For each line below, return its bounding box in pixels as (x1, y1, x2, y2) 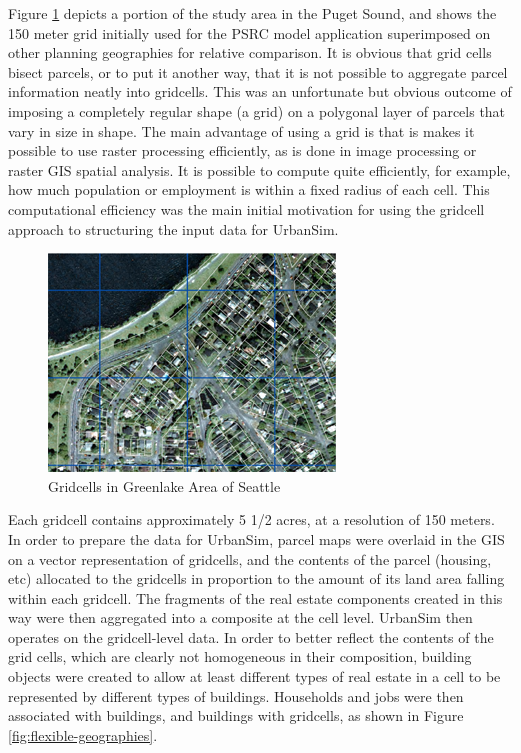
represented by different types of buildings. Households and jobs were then (8, 685, 464, 706)
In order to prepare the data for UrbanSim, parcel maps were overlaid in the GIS (8, 528, 505, 549)
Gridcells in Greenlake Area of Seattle (48, 475, 281, 496)
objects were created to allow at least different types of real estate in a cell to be (8, 666, 501, 687)
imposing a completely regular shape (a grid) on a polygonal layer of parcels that (8, 100, 506, 121)
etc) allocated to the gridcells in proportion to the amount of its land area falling (8, 568, 505, 589)
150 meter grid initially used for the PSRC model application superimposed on (8, 22, 491, 43)
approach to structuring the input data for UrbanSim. (8, 218, 339, 239)
